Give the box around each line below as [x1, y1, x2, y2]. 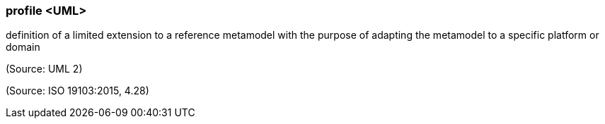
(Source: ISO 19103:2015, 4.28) [6, 85, 149, 97]
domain [6, 41, 40, 54]
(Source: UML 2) [6, 63, 83, 75]
